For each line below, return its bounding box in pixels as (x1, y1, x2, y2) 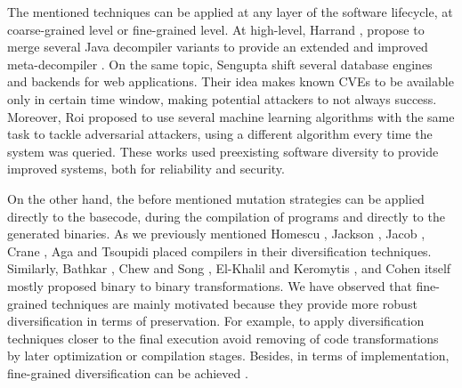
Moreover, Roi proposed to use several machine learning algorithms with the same (7, 107, 455, 125)
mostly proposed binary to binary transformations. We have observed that (7, 276, 412, 295)
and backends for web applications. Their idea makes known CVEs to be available (7, 72, 454, 91)
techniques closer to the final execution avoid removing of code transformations (7, 328, 439, 347)
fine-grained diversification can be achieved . (7, 363, 248, 382)
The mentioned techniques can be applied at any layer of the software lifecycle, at (7, 3, 453, 20)
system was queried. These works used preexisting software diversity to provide (7, 141, 439, 160)
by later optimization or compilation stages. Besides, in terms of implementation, (7, 346, 450, 365)
